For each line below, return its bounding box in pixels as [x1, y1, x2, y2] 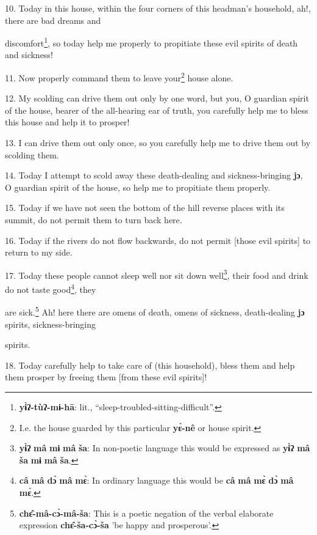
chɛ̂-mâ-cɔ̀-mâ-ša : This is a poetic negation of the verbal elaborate [19, 506, 274, 519]
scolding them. [5, 148, 59, 161]
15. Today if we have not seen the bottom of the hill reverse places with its [5, 201, 285, 214]
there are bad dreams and [5, 13, 101, 26]
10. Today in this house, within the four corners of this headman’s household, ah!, [5, 2, 311, 14]
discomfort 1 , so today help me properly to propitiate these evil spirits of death [5, 35, 298, 49]
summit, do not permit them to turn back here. [5, 213, 182, 226]
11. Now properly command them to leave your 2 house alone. [5, 70, 233, 84]
